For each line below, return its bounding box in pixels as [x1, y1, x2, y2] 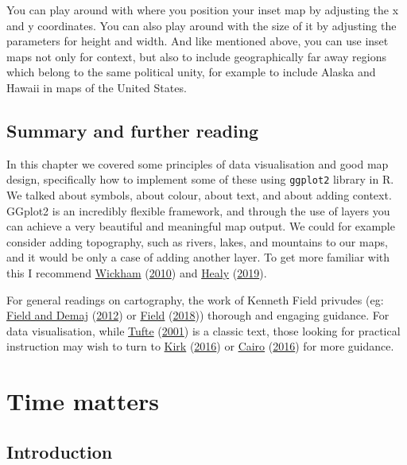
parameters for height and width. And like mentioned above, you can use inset [6, 33, 389, 49]
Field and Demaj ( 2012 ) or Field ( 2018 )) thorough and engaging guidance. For [6, 307, 390, 324]
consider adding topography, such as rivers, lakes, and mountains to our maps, [6, 233, 388, 250]
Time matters [6, 385, 159, 417]
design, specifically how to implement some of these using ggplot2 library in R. [6, 171, 394, 188]
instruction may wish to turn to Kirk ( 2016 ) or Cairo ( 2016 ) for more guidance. [6, 338, 394, 355]
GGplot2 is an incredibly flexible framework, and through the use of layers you [6, 202, 390, 219]
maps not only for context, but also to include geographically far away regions [6, 48, 386, 64]
